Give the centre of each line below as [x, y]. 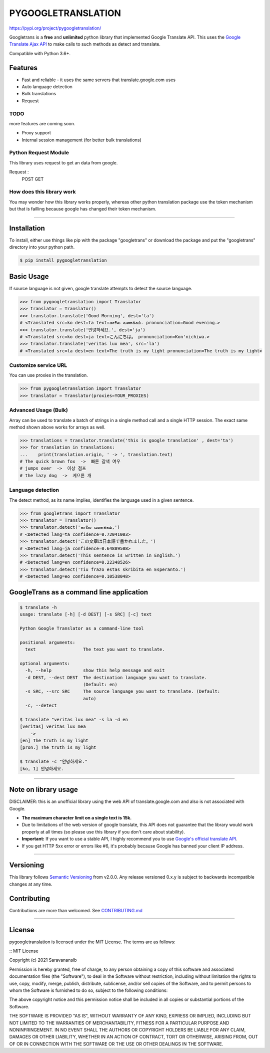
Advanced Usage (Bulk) [39, 410]
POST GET [33, 179]
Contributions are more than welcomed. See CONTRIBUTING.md [76, 910]
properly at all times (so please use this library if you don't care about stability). [103, 831]
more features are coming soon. [42, 123]
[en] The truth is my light [54, 741]
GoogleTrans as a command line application [79, 592]
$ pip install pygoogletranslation [63, 260]
